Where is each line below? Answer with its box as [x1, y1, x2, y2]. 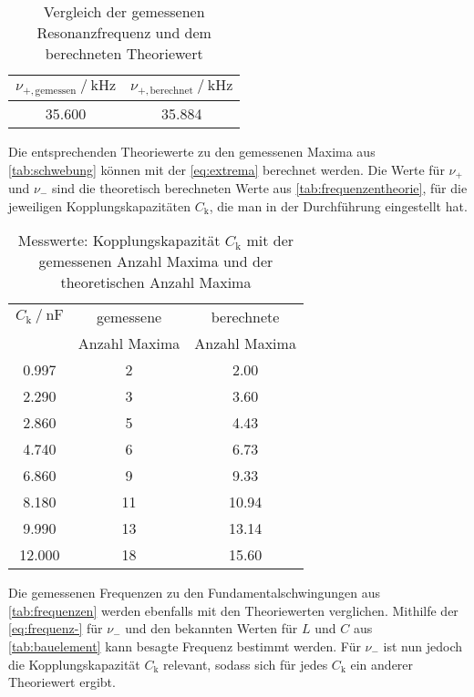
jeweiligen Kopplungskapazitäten [8, 196, 191, 215]
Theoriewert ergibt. [8, 672, 116, 692]
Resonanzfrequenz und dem [36, 22, 211, 43]
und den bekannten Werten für [125, 619, 298, 638]
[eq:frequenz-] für [8, 619, 103, 638]
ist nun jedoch [383, 636, 463, 655]
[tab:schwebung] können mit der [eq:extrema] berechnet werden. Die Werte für [8, 159, 445, 179]
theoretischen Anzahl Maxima [60, 272, 252, 293]
